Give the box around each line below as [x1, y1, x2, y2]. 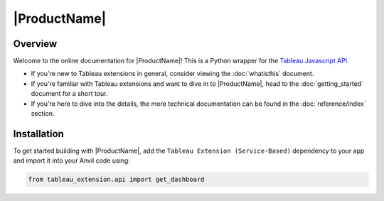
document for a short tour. [31, 89, 108, 98]
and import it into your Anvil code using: [13, 156, 131, 165]
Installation [13, 128, 64, 140]
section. [31, 109, 55, 118]
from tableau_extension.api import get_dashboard [28, 175, 205, 184]
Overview [13, 38, 58, 50]
